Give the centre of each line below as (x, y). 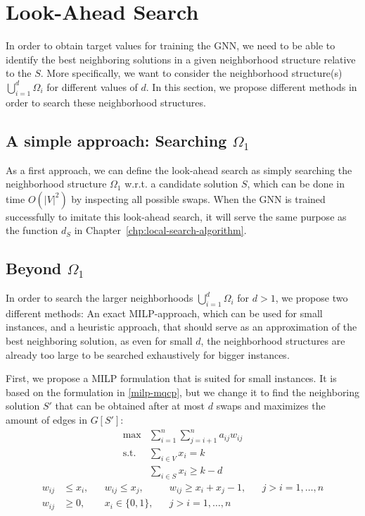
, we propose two (312, 298)
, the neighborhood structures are (273, 341)
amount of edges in (46, 420)
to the (19, 73)
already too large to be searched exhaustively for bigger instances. (148, 354)
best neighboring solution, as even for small (99, 341)
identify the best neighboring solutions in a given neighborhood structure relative (181, 59)
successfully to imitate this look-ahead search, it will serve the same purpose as (176, 216)
